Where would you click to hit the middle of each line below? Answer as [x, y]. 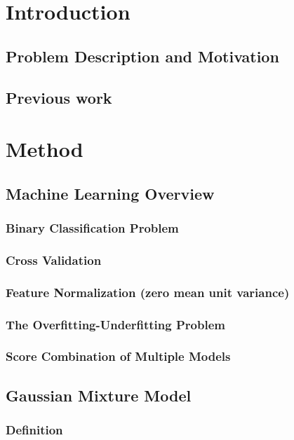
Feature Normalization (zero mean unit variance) [148, 292]
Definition [34, 430]
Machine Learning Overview [110, 193]
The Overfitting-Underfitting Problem [115, 324]
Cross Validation [54, 260]
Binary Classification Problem [92, 228]
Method [45, 149]
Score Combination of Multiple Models [118, 356]
